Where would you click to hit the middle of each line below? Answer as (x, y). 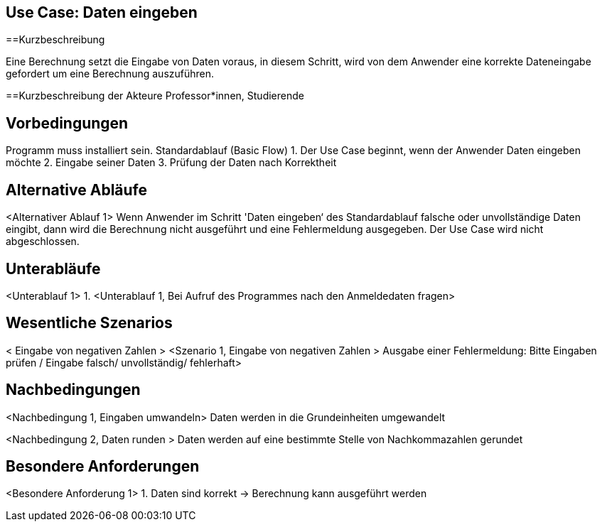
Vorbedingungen (67, 123)
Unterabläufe (53, 268)
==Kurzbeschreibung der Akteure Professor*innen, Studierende (155, 96)
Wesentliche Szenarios (89, 323)
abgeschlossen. (43, 241)
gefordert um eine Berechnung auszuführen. (110, 74)
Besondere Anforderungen (103, 467)
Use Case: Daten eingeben (102, 12)
